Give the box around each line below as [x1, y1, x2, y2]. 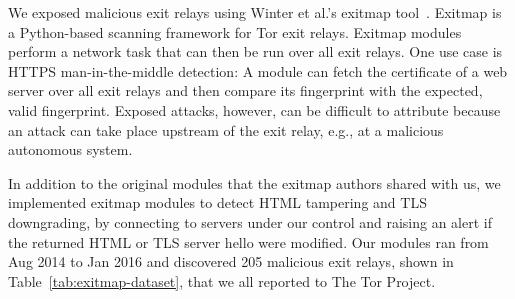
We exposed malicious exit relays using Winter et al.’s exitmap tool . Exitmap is [8, 2, 502, 22]
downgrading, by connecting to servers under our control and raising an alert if [8, 211, 492, 232]
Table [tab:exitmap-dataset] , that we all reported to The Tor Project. [8, 270, 436, 291]
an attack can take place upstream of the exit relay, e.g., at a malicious [8, 119, 444, 140]
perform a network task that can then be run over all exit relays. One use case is [8, 41, 503, 62]
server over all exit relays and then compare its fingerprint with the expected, [8, 80, 483, 101]
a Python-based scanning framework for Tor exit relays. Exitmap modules [8, 21, 462, 42]
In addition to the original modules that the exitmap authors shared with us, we [8, 172, 501, 193]
